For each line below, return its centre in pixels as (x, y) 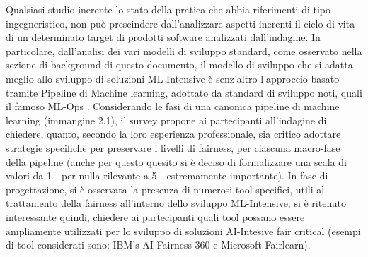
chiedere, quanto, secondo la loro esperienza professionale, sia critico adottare (173, 134)
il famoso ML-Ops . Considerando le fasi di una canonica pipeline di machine (173, 106)
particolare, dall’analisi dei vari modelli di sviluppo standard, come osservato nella (184, 50)
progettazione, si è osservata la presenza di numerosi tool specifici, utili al (165, 189)
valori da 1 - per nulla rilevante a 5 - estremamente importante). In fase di (167, 175)
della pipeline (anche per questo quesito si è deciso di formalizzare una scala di (176, 161)
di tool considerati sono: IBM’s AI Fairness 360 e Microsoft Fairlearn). (158, 245)
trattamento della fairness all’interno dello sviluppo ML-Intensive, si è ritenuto (176, 203)
